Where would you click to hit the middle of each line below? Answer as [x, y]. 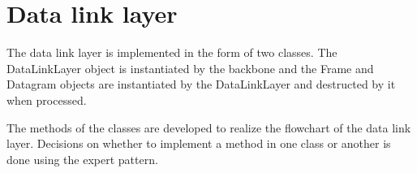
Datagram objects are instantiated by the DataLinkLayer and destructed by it [201, 84]
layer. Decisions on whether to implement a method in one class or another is [199, 143]
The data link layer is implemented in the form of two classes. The [172, 52]
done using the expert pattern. [82, 159]
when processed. [47, 99]
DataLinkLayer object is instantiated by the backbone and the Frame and [190, 68]
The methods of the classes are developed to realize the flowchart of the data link [209, 127]
